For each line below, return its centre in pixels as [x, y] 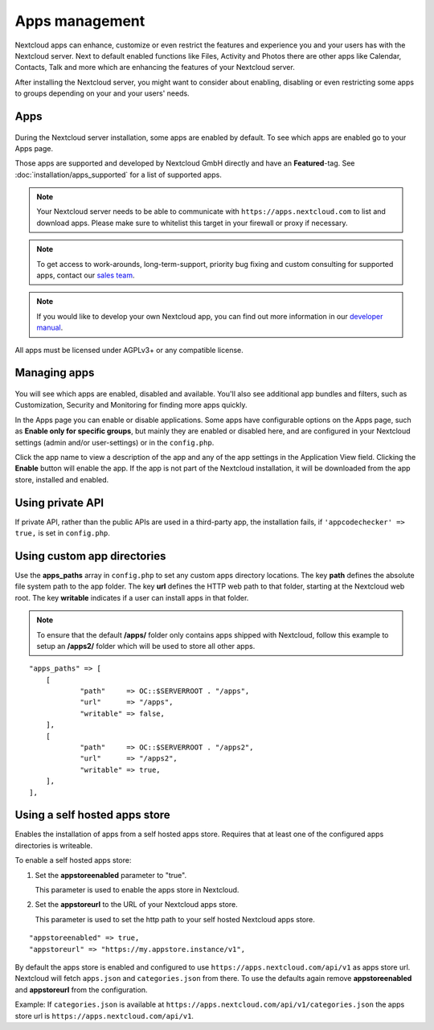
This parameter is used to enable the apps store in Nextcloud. [137, 890]
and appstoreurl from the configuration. [81, 990]
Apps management [80, 21]
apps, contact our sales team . [86, 275]
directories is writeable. [54, 845]
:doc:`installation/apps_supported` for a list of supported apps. [119, 174]
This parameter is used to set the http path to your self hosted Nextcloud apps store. [175, 919]
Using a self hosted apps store [92, 815]
